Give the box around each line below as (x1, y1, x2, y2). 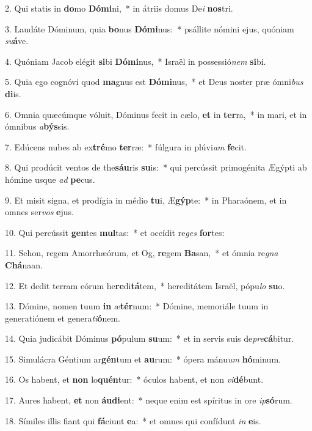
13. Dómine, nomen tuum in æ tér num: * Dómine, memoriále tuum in (5, 300, 269, 312)
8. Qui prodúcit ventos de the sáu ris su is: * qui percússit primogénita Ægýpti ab (5, 161, 307, 174)
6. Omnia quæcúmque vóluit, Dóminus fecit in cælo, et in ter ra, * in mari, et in (5, 108, 307, 120)
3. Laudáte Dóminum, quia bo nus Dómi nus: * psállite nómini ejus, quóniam (5, 22, 294, 35)
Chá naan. (5, 258, 43, 271)
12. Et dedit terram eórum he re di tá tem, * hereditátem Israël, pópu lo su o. (5, 279, 285, 292)
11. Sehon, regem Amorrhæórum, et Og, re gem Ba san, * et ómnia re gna (5, 246, 278, 259)
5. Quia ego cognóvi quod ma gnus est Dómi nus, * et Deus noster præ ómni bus (5, 75, 303, 88)
